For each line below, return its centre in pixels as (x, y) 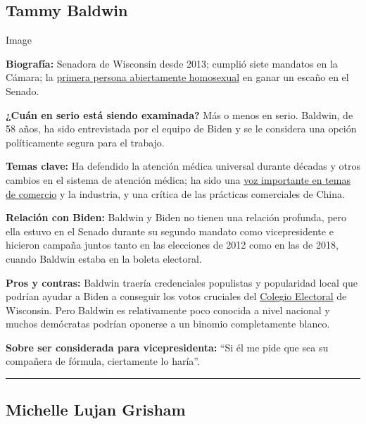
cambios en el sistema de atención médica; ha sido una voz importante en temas (178, 179)
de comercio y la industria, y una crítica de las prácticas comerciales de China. (175, 193)
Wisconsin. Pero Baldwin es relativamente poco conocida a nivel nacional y (168, 310)
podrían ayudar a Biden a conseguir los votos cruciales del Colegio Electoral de (176, 296)
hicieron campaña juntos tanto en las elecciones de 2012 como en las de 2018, (172, 245)
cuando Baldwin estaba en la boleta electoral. (104, 258)
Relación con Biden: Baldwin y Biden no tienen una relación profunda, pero (176, 217)
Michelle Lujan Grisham (96, 410)
